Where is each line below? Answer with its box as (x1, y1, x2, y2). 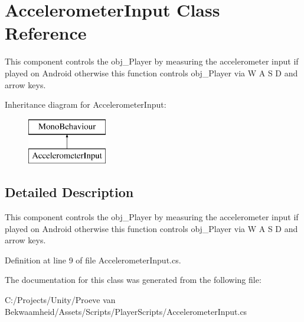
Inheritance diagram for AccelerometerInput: (5, 98, 166, 111)
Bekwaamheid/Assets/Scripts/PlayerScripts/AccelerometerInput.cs (5, 305, 247, 317)
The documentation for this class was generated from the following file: (5, 273, 261, 286)
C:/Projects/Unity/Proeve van (5, 294, 116, 306)
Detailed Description (5, 183, 134, 201)
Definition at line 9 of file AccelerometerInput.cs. (5, 253, 181, 266)
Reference (5, 21, 87, 45)
